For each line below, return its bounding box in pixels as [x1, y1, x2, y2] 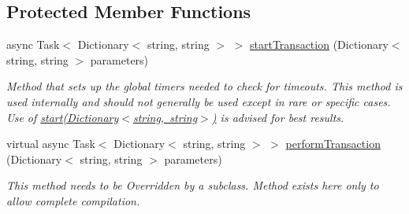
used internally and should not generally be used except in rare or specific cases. [6, 93, 391, 109]
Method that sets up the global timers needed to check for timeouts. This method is [6, 78, 403, 94]
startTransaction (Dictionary [250, 36, 389, 53]
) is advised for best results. [211, 109, 344, 125]
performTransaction [285, 135, 381, 152]
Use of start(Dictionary [6, 109, 119, 125]
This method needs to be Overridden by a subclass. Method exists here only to [6, 177, 379, 194]
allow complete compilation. [6, 192, 140, 208]
